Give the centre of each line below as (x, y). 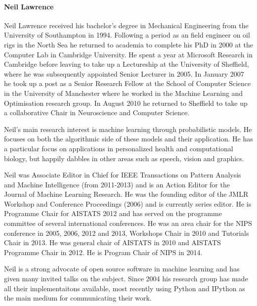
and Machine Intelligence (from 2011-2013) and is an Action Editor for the (117, 184)
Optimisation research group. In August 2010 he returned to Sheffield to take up (126, 103)
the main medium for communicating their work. (78, 298)
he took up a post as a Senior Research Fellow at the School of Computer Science (128, 83)
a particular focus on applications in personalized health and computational (119, 148)
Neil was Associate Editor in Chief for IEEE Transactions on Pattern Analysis (123, 175)
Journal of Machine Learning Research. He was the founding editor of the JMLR (126, 194)
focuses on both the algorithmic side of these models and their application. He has (128, 139)
